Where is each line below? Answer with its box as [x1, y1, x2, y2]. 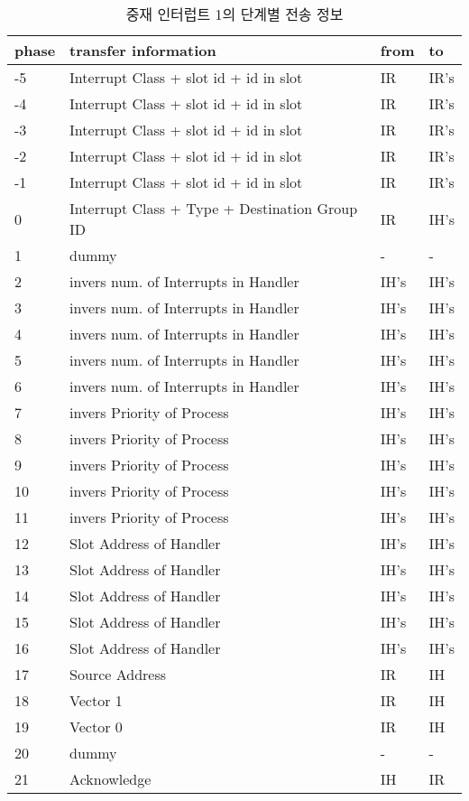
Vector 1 [69, 690, 123, 711]
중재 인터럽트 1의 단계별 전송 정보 [125, 4, 344, 24]
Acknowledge [69, 768, 152, 789]
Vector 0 [69, 716, 123, 737]
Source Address [69, 664, 167, 685]
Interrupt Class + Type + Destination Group [69, 198, 358, 219]
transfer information [69, 40, 216, 61]
